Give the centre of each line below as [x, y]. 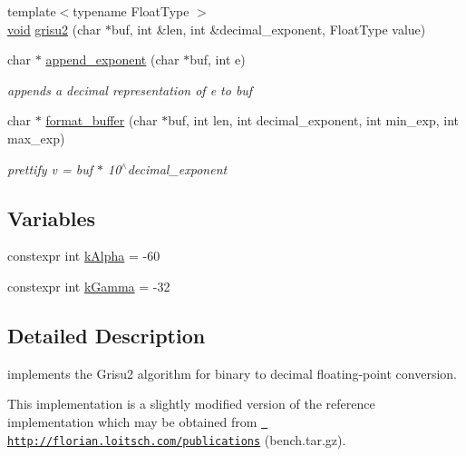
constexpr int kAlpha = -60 [84, 256]
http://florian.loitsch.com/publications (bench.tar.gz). [177, 439]
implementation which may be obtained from [132, 421]
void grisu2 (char [54, 29]
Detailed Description [107, 335]
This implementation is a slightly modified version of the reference [191, 404]
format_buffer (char [102, 120]
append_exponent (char [112, 59]
